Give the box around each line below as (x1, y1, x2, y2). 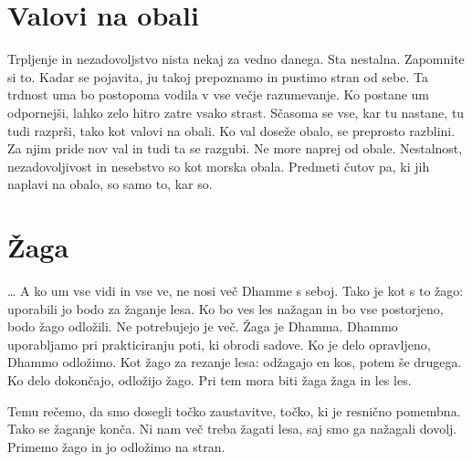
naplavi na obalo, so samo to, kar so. (7, 174, 213, 194)
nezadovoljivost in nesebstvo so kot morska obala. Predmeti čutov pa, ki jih (7, 156, 430, 175)
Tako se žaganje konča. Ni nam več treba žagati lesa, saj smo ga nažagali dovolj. (7, 419, 457, 438)
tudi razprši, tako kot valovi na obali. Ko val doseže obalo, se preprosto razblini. (7, 121, 456, 140)
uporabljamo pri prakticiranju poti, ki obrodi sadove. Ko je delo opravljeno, (7, 334, 431, 353)
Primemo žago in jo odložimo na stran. (7, 436, 226, 456)
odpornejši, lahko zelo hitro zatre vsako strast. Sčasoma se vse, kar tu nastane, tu (7, 102, 465, 121)
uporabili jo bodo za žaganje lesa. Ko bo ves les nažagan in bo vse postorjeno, (7, 299, 444, 318)
